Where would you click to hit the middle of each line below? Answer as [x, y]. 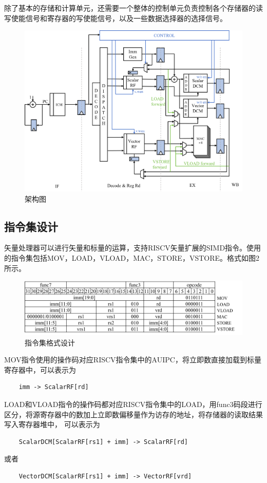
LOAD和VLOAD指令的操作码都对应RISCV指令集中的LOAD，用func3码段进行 [133, 404]
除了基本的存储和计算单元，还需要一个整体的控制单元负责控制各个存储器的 [130, 8]
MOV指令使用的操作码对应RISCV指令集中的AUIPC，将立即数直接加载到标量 [133, 360]
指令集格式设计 [50, 342]
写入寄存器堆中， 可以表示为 [52, 424]
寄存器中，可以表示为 [40, 369]
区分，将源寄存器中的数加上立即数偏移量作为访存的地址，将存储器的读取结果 [133, 414]
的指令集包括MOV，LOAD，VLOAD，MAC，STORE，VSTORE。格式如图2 [132, 257]
